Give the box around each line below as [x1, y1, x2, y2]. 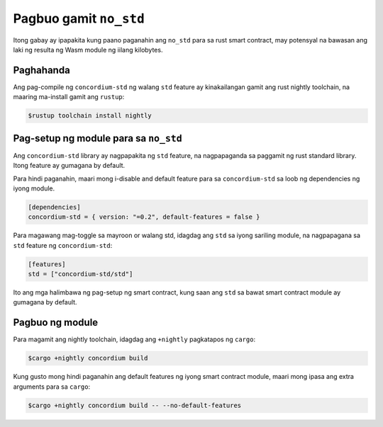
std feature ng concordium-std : [13, 241, 113, 249]
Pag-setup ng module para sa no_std [13, 132, 182, 144]
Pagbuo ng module [13, 317, 99, 329]
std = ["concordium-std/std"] [28, 270, 133, 278]
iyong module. [13, 184, 55, 193]
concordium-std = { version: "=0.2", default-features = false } [28, 213, 260, 221]
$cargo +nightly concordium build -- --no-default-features [28, 401, 242, 409]
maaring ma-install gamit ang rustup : [13, 93, 125, 101]
